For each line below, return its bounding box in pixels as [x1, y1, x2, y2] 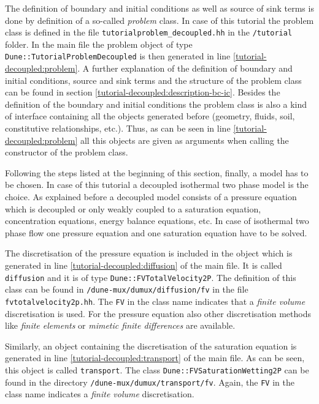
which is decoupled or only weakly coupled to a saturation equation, [5, 202, 261, 215]
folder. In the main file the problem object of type [5, 37, 193, 50]
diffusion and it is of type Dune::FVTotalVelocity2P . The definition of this [5, 271, 296, 283]
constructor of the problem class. [5, 146, 128, 159]
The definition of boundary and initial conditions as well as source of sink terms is [5, 2, 314, 14]
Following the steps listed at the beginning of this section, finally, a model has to [5, 166, 309, 179]
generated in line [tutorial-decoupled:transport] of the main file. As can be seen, [5, 351, 305, 364]
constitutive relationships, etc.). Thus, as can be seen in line [5, 122, 231, 135]
